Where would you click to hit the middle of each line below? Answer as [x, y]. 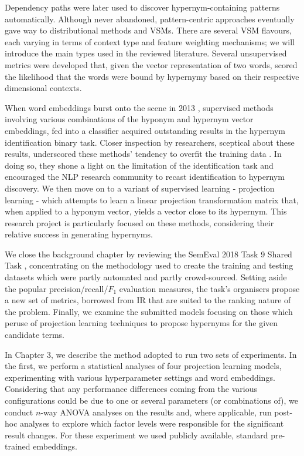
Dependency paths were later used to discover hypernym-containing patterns [142, 7]
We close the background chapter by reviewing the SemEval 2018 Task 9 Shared [148, 254]
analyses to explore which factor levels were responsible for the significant [152, 423]
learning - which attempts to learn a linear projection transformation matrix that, [152, 199]
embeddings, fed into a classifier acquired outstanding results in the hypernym [145, 130]
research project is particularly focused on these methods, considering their [139, 222]
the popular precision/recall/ [57, 288]
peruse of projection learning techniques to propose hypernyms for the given [141, 323]
